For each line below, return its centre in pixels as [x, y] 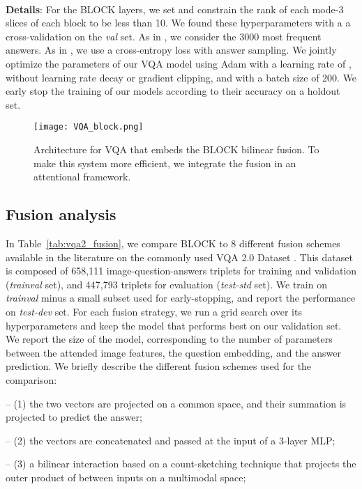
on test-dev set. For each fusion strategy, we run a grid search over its [154, 311]
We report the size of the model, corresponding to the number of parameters [169, 339]
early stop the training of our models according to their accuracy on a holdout [173, 91]
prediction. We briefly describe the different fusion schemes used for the [159, 366]
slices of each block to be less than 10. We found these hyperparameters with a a [178, 23]
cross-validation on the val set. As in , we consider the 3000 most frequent [164, 36]
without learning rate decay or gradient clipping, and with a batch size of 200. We [181, 77]
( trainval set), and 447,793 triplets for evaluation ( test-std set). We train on [166, 284]
